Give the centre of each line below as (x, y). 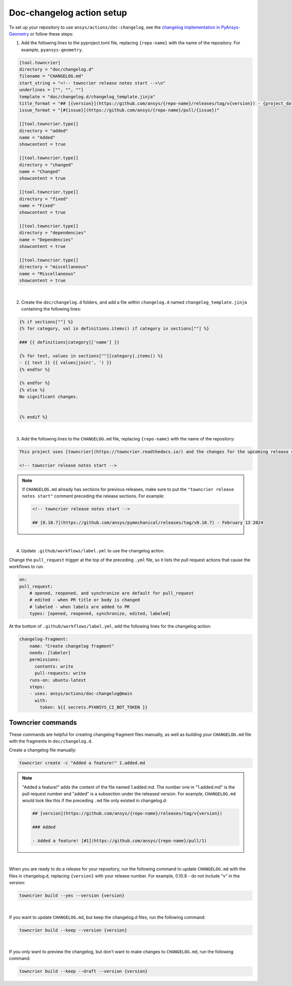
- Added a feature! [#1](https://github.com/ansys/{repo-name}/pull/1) (119, 841)
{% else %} (32, 390)
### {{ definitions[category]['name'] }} (69, 342)
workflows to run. (27, 566)
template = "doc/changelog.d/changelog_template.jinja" (87, 97)
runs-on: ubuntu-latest (58, 680)
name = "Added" (37, 137)
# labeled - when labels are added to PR (80, 607)
